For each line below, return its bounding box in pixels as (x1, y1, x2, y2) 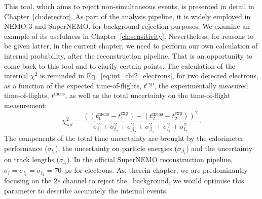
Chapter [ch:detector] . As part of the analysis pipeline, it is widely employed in (4, 11, 251, 21)
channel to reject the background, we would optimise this (63, 175, 244, 186)
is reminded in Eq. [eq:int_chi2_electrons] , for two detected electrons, (40, 70, 258, 81)
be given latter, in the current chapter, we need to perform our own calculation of (4, 40, 258, 51)
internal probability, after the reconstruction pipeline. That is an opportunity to (4, 50, 253, 61)
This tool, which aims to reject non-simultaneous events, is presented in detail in (4, 1, 254, 11)
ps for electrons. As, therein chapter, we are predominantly (65, 165, 248, 175)
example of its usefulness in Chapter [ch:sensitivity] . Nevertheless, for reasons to (4, 30, 254, 41)
